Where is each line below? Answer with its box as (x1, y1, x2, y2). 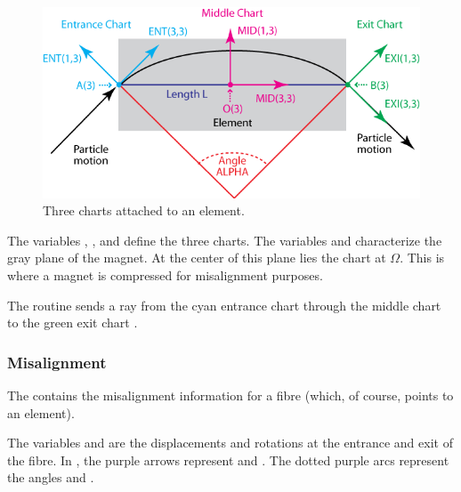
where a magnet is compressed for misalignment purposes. (7, 266, 323, 285)
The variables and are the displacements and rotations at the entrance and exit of (7, 433, 453, 452)
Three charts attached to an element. (43, 201, 245, 220)
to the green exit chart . (7, 313, 138, 332)
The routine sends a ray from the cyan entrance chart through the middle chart (7, 295, 441, 314)
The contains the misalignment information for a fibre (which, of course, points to (7, 386, 454, 405)
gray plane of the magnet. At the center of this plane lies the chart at (7, 248, 386, 267)
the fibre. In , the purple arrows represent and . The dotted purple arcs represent (7, 450, 449, 469)
